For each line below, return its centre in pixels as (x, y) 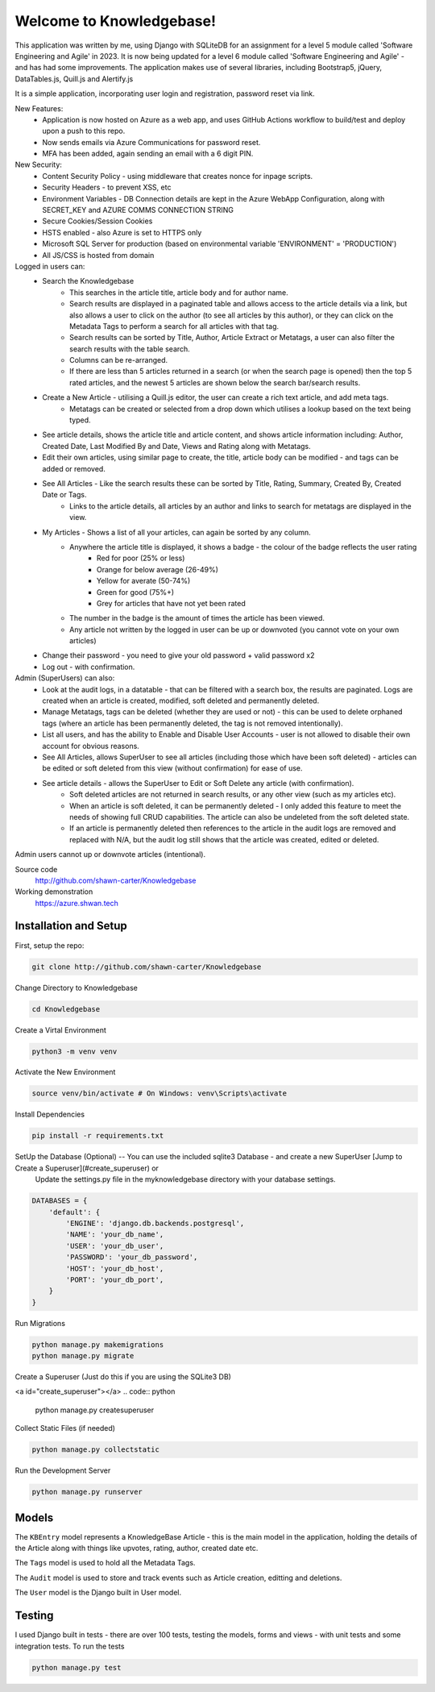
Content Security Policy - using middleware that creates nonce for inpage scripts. (178, 176)
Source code (36, 869)
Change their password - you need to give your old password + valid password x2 (178, 655)
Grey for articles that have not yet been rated (171, 603)
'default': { (75, 1212)
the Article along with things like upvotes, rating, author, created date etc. (137, 1549)
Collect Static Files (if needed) (65, 1428)
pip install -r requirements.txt (98, 1136)
